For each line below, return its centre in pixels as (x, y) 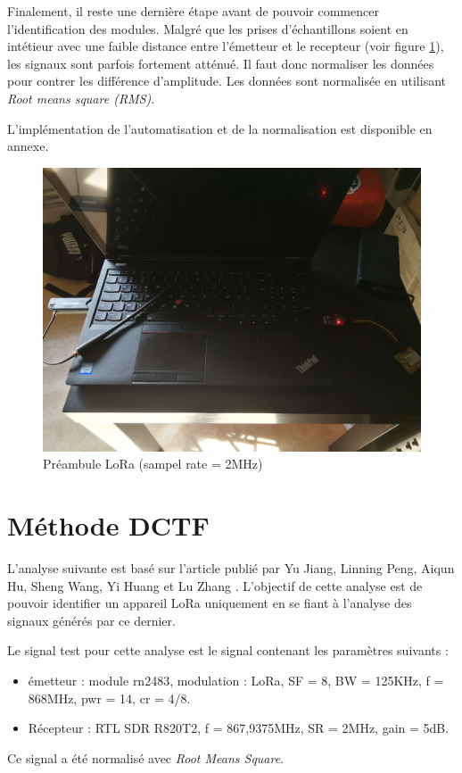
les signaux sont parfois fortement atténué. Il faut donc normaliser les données (221, 63)
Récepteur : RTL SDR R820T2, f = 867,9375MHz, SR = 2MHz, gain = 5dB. (239, 728)
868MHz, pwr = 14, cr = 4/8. (109, 698)
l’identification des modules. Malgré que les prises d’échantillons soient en (208, 28)
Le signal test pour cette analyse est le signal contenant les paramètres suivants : (228, 650)
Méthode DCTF (108, 525)
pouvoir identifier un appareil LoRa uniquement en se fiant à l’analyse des (210, 603)
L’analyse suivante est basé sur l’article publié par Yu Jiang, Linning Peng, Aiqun (231, 568)
